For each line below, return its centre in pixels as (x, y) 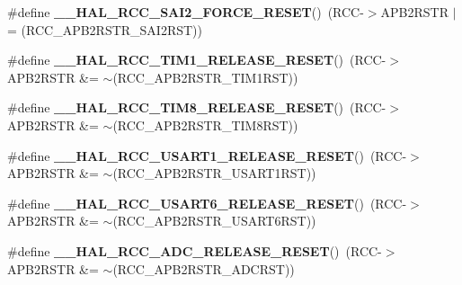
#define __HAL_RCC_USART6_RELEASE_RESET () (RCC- (207, 203)
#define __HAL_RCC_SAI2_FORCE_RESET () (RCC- (186, 12)
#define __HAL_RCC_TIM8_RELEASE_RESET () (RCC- (197, 107)
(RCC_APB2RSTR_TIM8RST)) (205, 125)
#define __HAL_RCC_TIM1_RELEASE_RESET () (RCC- (197, 60)
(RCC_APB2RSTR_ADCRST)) (204, 268)
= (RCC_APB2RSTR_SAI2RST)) (105, 29)
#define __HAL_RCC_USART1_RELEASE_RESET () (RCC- (207, 155)
